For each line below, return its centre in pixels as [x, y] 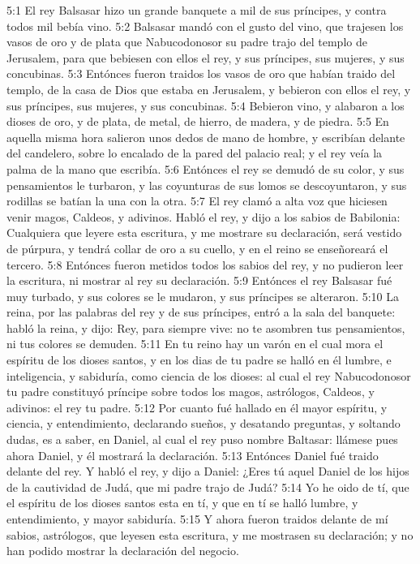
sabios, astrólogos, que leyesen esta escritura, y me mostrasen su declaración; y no [210, 534]
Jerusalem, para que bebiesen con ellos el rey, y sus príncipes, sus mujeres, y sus [206, 57]
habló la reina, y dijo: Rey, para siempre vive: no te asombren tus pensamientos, [206, 327]
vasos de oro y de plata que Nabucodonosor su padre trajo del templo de [187, 42]
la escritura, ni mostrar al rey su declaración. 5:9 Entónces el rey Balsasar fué [199, 280]
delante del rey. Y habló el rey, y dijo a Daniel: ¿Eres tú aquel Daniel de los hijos [208, 471]
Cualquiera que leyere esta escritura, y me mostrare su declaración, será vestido [204, 232]
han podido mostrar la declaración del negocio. [123, 551]
